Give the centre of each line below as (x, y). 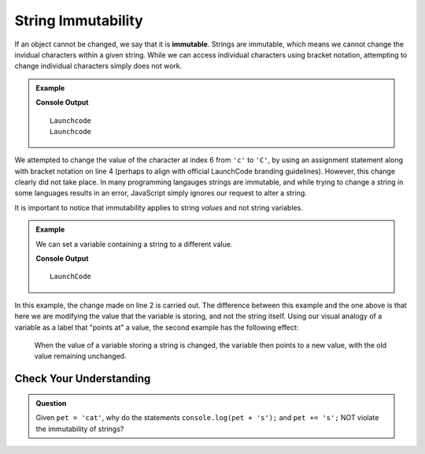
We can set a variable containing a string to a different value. (134, 244)
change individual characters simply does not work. (98, 66)
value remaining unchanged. (80, 356)
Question (51, 403)
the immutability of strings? (80, 429)
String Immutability (79, 20)
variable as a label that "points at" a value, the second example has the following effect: (157, 327)
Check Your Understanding (83, 379)
